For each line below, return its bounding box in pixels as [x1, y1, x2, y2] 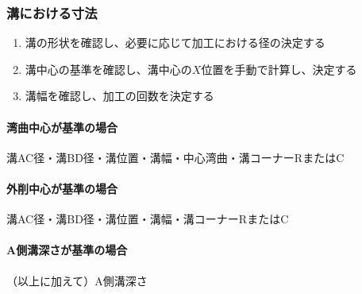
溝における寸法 [6, 2, 98, 22]
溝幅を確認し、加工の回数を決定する [25, 87, 214, 104]
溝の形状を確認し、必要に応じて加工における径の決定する [25, 34, 325, 51]
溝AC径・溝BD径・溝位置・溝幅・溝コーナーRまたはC [6, 211, 289, 227]
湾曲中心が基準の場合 [6, 118, 117, 135]
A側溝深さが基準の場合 [6, 242, 128, 258]
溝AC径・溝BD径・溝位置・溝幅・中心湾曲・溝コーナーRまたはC [6, 149, 345, 165]
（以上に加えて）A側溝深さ [6, 272, 148, 288]
